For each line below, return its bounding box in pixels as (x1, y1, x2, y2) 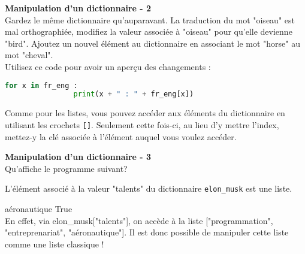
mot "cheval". (5, 49, 53, 61)
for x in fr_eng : (5, 81, 78, 90)
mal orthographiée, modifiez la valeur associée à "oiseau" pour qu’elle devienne (5, 25, 292, 38)
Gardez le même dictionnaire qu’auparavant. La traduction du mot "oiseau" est (5, 13, 295, 26)
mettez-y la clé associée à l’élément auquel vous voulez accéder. (5, 130, 237, 143)
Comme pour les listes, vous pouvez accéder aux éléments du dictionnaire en (5, 107, 285, 119)
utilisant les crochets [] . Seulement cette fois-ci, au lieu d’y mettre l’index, (5, 118, 279, 131)
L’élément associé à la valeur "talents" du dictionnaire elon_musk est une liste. (5, 182, 292, 195)
